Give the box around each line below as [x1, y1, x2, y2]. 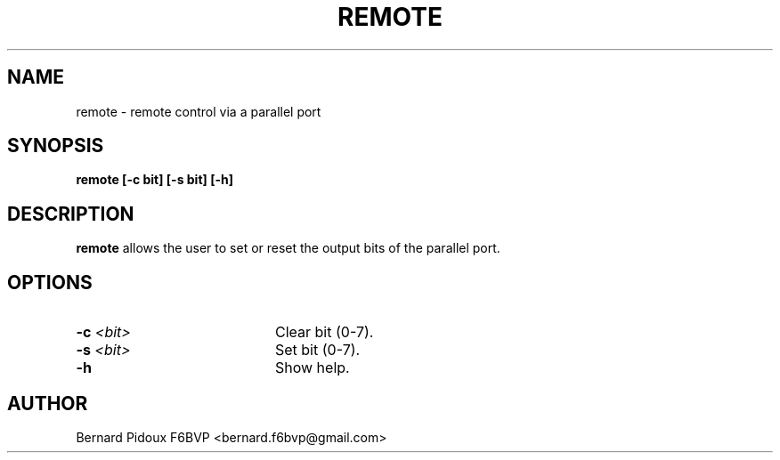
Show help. [274, 359, 350, 377]
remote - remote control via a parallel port [76, 103, 321, 119]
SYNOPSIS [7, 134, 104, 157]
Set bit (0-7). [274, 341, 361, 359]
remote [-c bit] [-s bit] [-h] [76, 172, 233, 188]
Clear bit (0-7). [274, 323, 374, 342]
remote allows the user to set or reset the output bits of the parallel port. [76, 240, 500, 256]
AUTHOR [7, 391, 88, 415]
